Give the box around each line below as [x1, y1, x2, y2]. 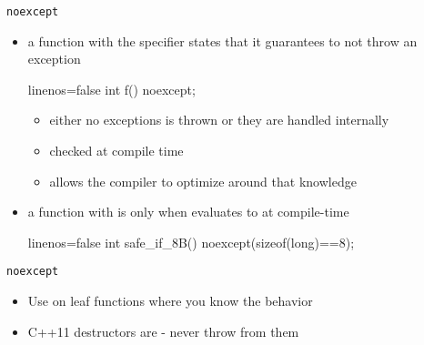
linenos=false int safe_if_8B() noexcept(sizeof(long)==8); [27, 232, 355, 251]
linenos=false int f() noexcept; [27, 79, 196, 98]
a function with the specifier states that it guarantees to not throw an [27, 31, 418, 50]
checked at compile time [49, 141, 184, 160]
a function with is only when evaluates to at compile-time [27, 202, 349, 221]
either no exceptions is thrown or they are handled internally [49, 110, 389, 129]
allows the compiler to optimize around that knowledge [49, 171, 357, 190]
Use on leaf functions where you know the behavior [27, 291, 313, 310]
